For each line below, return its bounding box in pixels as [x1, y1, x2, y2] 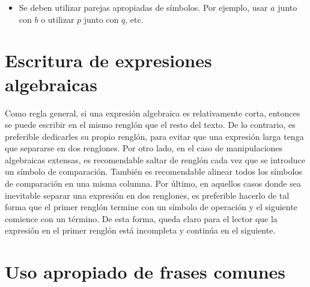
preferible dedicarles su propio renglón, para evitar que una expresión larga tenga [5, 130, 304, 142]
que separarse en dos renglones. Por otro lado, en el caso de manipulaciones [5, 142, 283, 154]
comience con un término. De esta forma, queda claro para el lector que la [5, 212, 278, 225]
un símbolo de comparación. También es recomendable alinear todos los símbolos [5, 165, 302, 178]
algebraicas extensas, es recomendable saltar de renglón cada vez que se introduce [5, 153, 305, 166]
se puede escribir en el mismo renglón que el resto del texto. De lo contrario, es [5, 118, 296, 131]
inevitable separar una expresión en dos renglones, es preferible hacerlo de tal [5, 189, 290, 201]
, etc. [125, 13, 144, 25]
